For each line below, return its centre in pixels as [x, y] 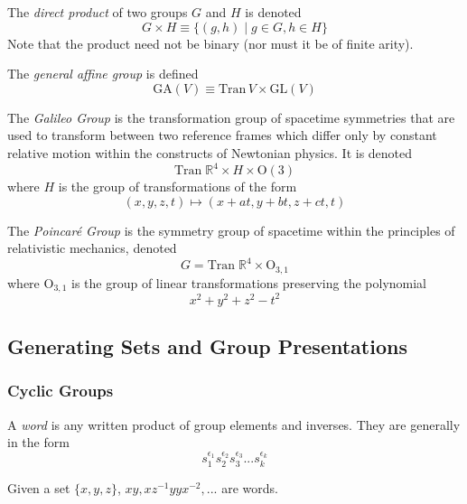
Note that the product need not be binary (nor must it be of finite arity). [210, 43]
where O [31, 282]
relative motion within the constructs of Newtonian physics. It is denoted [210, 152]
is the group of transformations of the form [177, 187]
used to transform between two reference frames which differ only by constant [222, 135]
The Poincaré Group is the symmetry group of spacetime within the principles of [231, 230]
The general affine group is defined [103, 74]
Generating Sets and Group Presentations [207, 346]
